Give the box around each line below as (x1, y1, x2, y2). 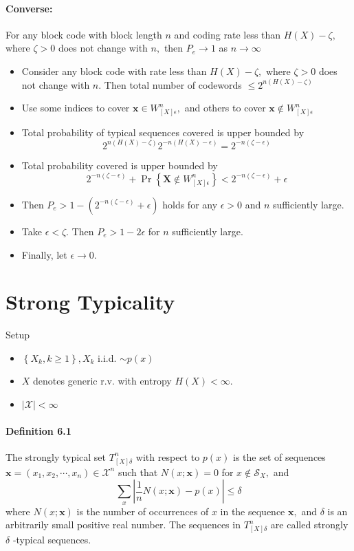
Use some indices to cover (21, 100, 130, 115)
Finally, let (21, 247, 67, 261)
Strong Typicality (5, 288, 175, 316)
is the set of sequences (233, 449, 326, 464)
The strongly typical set (5, 449, 107, 464)
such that (118, 464, 158, 479)
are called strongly (270, 517, 349, 532)
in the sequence (220, 504, 285, 518)
